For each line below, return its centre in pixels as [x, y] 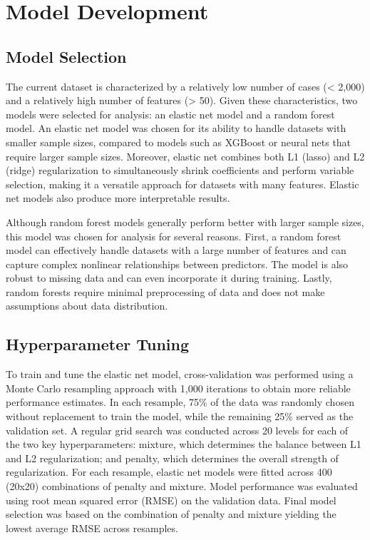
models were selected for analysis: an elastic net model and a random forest [170, 114]
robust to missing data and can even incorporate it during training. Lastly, [169, 278]
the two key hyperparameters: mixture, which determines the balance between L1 [184, 444]
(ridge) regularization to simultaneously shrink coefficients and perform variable [180, 170]
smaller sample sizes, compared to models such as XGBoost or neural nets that [179, 142]
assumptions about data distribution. [87, 306]
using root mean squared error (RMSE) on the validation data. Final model [171, 500]
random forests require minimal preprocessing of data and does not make [165, 291]
